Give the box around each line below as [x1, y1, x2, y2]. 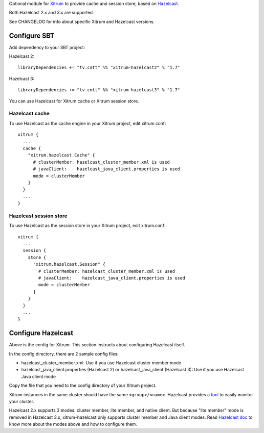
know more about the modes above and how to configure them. [9, 421, 137, 427]
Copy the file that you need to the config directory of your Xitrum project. [9, 382, 156, 388]
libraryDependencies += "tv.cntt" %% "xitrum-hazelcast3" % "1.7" [18, 87, 180, 93]
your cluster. [9, 398, 34, 404]
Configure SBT [9, 31, 55, 40]
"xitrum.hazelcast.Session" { [33, 261, 106, 267]
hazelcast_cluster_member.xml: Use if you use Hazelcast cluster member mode [21, 359, 182, 365]
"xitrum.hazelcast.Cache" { [27, 153, 95, 158]
